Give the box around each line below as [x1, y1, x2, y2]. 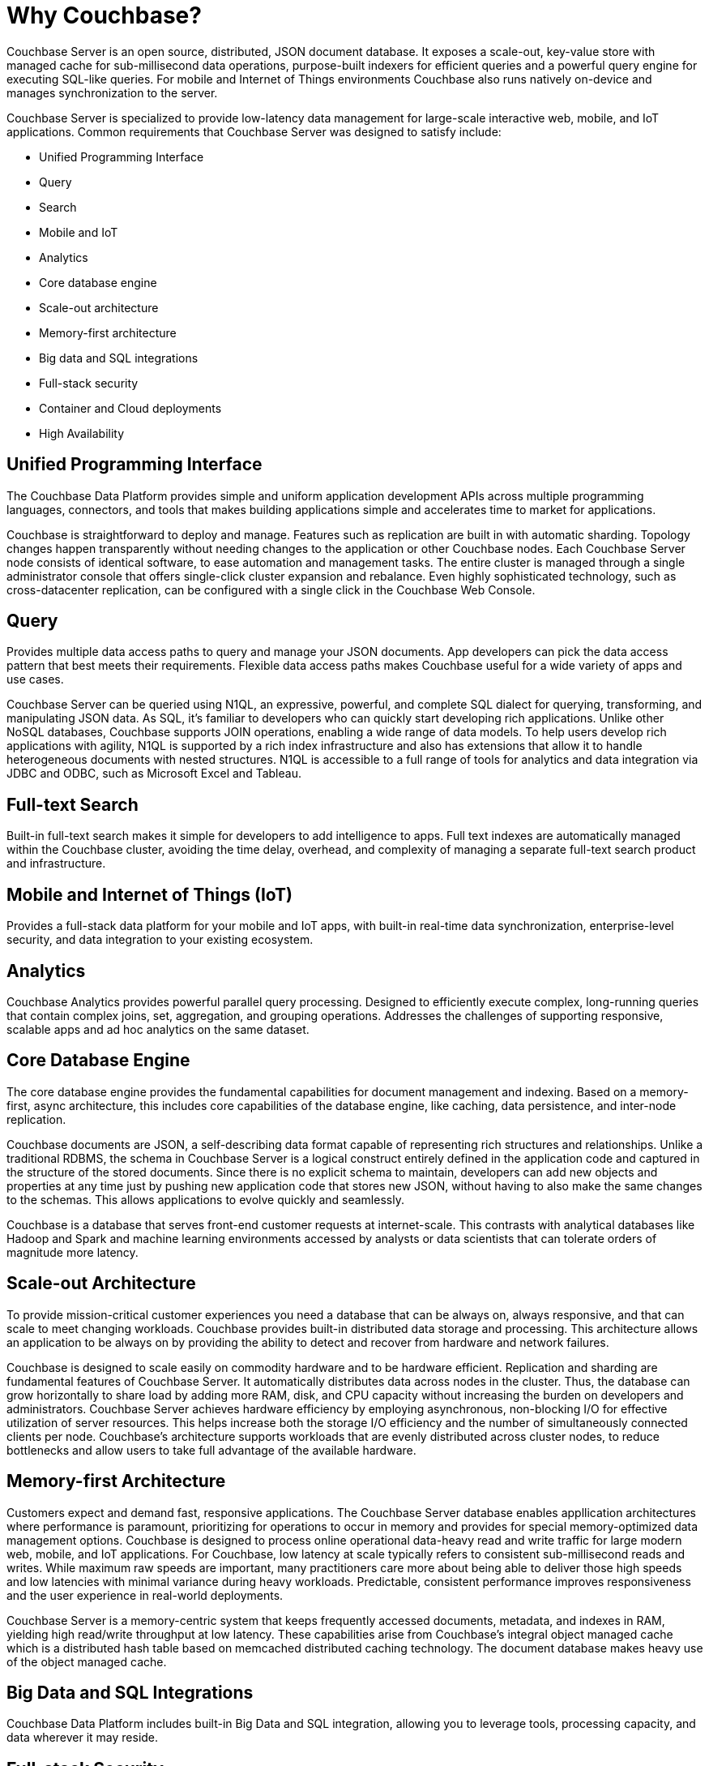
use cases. [6, 672, 64, 687]
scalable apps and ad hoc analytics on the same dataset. [6, 1022, 310, 1036]
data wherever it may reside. [6, 1730, 159, 1745]
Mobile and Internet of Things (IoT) [6, 884, 293, 905]
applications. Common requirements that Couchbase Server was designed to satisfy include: [6, 124, 502, 139]
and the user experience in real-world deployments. [6, 1588, 284, 1602]
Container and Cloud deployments [39, 401, 222, 415]
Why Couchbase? [6, 2, 202, 29]
